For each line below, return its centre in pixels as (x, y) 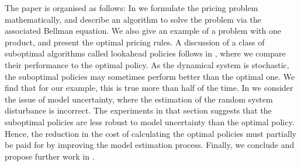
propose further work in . (50, 156)
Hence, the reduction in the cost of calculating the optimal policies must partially (151, 133)
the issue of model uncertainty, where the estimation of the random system (139, 99)
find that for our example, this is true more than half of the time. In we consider (149, 88)
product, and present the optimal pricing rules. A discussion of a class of (135, 42)
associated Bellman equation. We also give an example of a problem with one (143, 31)
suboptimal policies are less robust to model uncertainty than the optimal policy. (150, 121)
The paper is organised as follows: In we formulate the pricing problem (132, 8)
